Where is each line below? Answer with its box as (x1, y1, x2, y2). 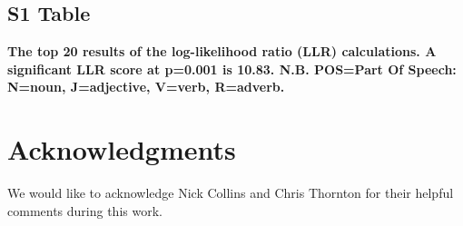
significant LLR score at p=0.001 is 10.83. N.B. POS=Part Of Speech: (7, 59, 457, 78)
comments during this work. (7, 201, 163, 220)
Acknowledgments (7, 131, 236, 168)
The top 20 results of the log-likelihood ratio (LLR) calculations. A (7, 42, 437, 61)
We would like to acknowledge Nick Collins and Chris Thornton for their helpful (7, 183, 454, 202)
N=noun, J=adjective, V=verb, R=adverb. (7, 77, 285, 96)
